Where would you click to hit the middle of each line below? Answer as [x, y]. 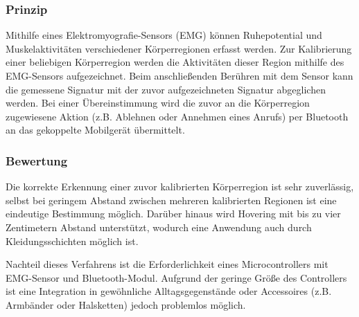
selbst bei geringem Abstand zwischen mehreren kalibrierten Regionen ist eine [171, 200]
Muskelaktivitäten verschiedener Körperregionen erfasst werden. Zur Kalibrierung [179, 48]
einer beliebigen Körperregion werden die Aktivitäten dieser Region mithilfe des [175, 62]
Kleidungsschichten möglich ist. [72, 241]
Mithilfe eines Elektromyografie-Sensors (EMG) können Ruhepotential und [164, 35]
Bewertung [37, 160]
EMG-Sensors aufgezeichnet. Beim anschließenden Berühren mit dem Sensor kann [179, 75]
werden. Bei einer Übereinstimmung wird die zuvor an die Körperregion [158, 103]
